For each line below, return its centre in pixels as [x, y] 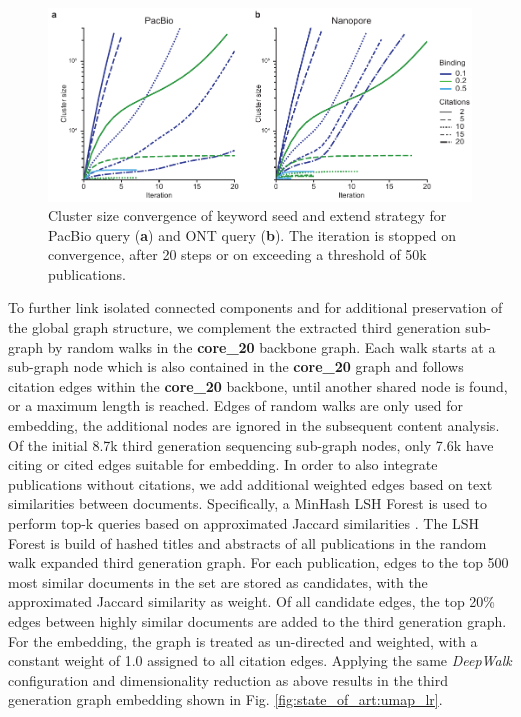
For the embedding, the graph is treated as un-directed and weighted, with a [243, 640]
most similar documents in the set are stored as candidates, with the [218, 581]
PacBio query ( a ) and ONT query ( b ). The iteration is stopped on [252, 234]
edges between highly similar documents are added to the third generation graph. [257, 620]
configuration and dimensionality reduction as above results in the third [228, 679]
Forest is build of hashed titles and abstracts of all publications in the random [247, 542]
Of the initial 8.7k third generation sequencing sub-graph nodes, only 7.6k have [251, 444]
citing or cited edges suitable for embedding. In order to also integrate [223, 464]
